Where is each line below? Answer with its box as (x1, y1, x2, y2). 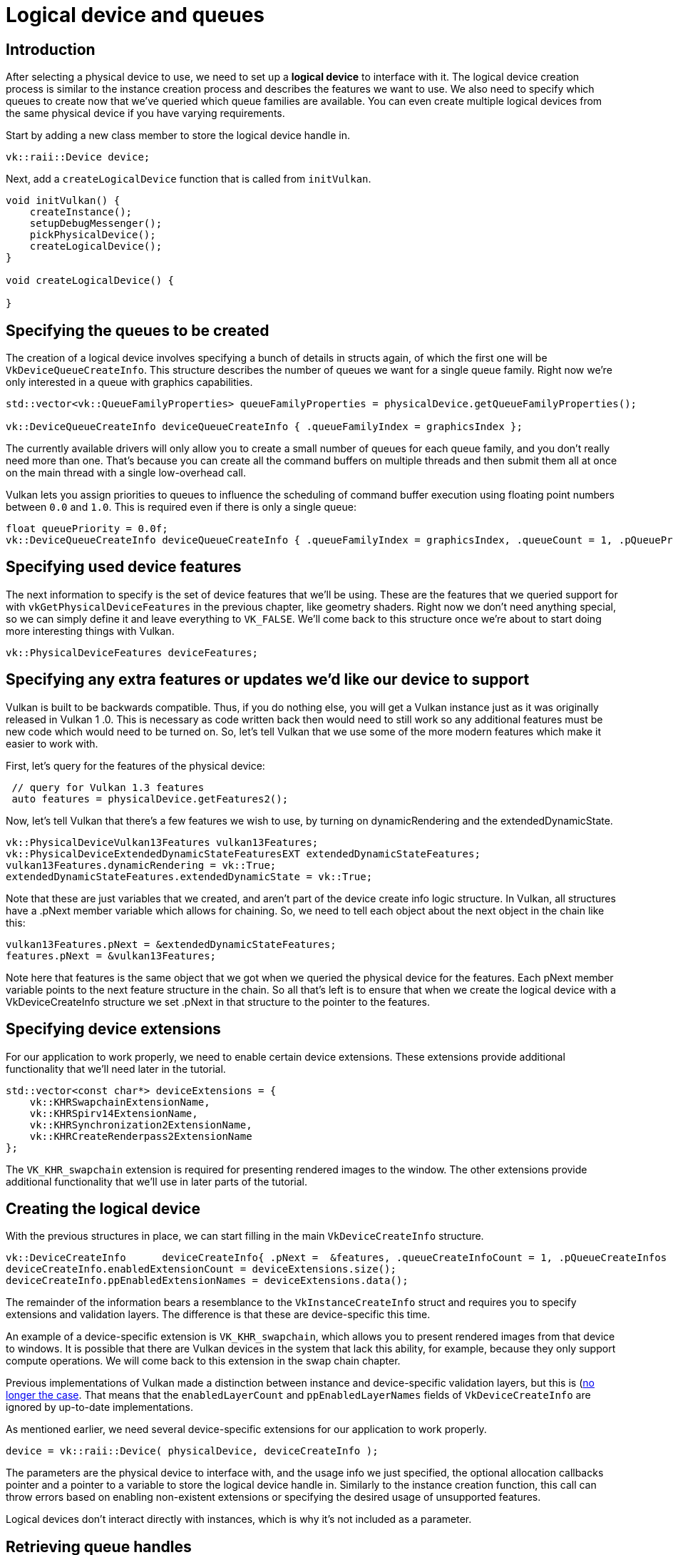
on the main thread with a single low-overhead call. (6, 466, 246, 479)
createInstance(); (29, 206, 133, 218)
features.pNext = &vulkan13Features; (6, 949, 217, 962)
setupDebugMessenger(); (29, 218, 163, 230)
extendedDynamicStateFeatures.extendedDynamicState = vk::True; (6, 870, 373, 882)
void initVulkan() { (6, 195, 120, 207)
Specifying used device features (6, 558, 242, 576)
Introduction (6, 40, 96, 58)
